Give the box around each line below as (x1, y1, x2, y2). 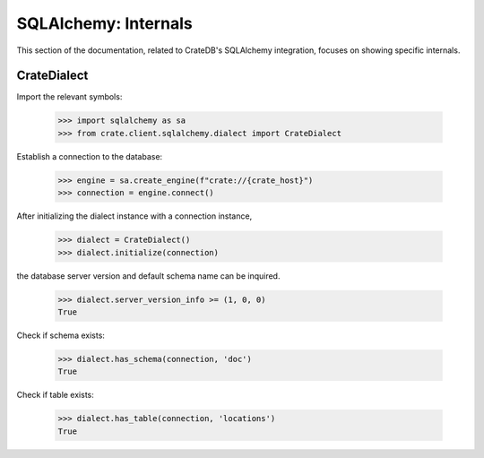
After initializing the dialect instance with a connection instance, (16, 211, 253, 221)
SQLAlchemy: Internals (16, 13, 193, 33)
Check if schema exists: (16, 330, 105, 341)
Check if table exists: (16, 390, 94, 401)
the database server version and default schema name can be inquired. (16, 270, 281, 281)
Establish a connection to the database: (16, 151, 163, 161)
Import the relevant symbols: (16, 91, 123, 102)
